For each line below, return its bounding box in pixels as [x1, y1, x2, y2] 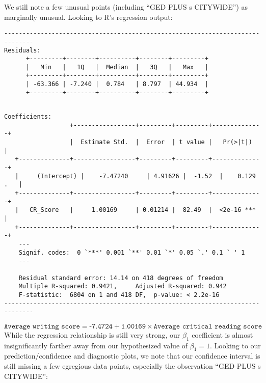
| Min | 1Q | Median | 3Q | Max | [25, 63, 208, 71]
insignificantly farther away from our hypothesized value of [4, 340, 188, 350]
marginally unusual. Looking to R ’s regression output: [4, 11, 173, 22]
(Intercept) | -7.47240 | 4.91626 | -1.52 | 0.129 [37, 172, 256, 180]
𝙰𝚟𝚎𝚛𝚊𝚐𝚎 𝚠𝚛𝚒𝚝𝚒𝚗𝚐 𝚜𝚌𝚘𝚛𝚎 [4, 322, 80, 330]
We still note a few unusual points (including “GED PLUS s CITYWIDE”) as [4, 2, 248, 12]
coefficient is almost [192, 329, 253, 340]
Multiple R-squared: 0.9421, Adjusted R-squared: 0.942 [18, 283, 227, 290]
